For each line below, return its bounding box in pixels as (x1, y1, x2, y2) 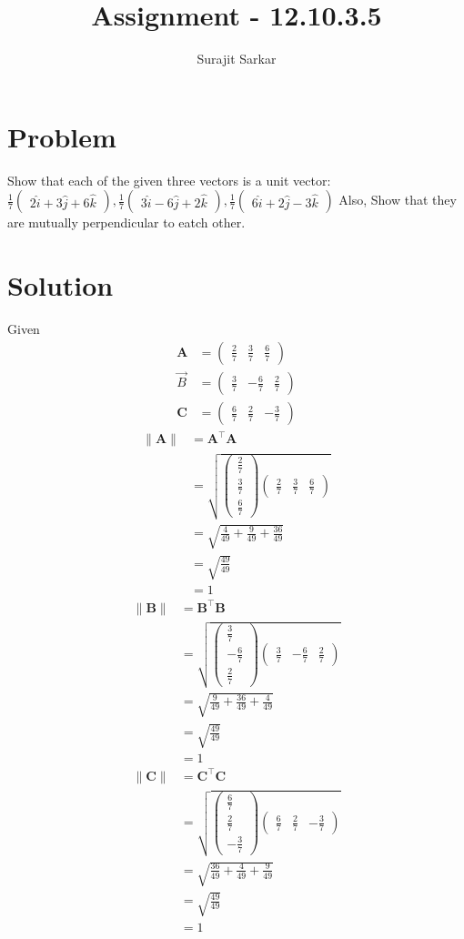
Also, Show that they (338, 190, 457, 209)
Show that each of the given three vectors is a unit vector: (7, 170, 331, 189)
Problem (7, 117, 116, 155)
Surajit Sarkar (197, 49, 277, 68)
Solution (7, 267, 114, 304)
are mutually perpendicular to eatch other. (7, 213, 246, 232)
